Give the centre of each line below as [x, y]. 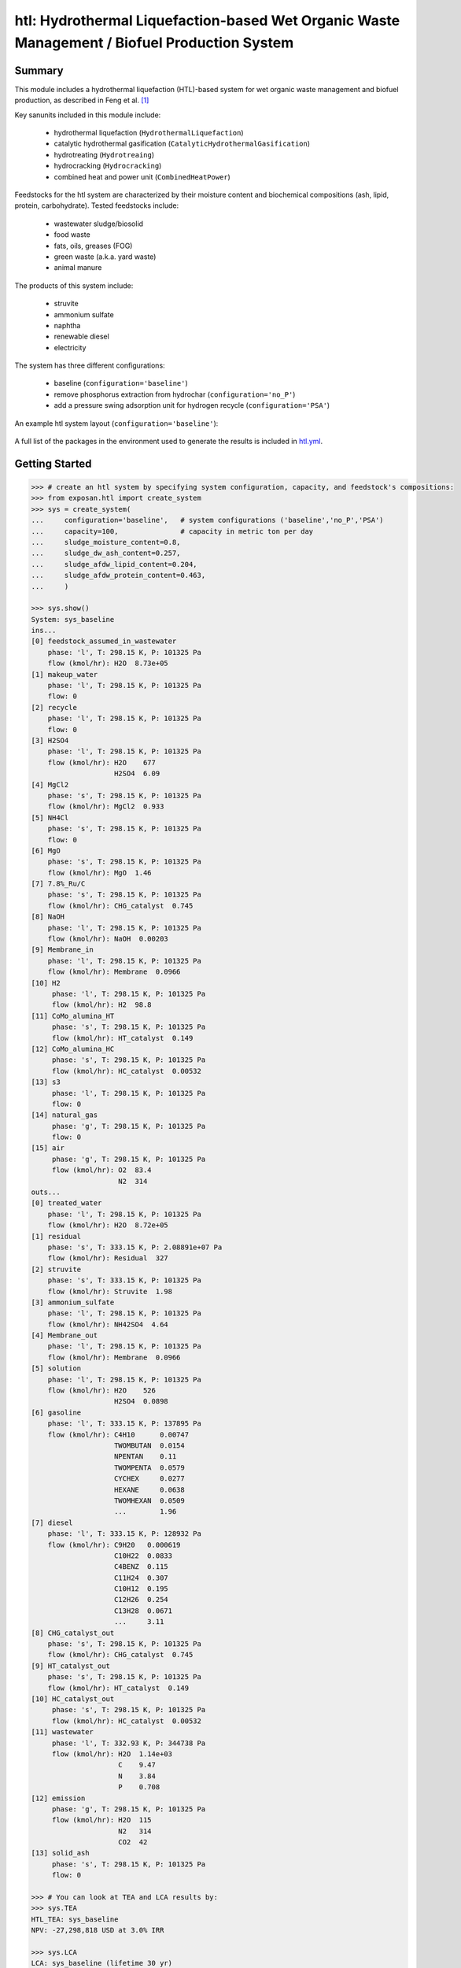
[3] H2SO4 [50, 740]
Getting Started [53, 463]
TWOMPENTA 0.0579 [149, 1467]
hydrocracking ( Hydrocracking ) [108, 166]
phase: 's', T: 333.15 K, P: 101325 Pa [125, 1280]
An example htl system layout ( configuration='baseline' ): [116, 423]
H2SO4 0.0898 [141, 1402]
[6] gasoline [56, 1412]
